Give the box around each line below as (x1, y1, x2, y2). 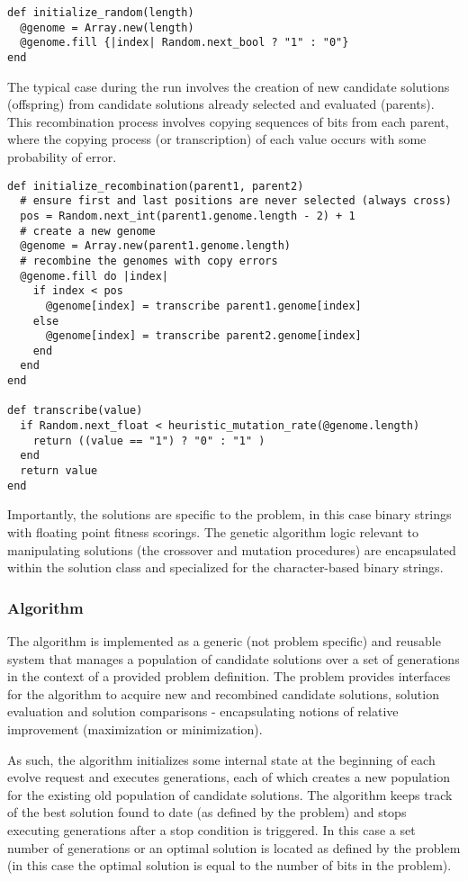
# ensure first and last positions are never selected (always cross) (20, 194, 452, 208)
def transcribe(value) (7, 404, 143, 418)
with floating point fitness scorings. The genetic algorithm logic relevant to (7, 522, 418, 541)
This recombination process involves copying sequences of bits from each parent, (7, 112, 449, 130)
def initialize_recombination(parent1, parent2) (7, 179, 304, 193)
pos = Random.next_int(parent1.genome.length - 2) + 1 (20, 209, 355, 222)
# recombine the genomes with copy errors (20, 254, 278, 267)
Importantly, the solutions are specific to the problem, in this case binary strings (7, 505, 452, 524)
